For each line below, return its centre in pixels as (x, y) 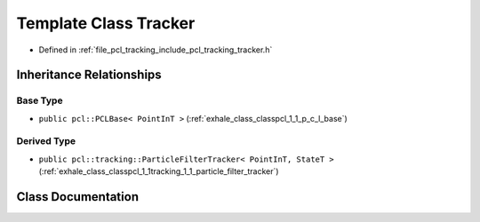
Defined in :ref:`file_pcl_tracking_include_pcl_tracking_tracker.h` (156, 50)
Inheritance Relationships (89, 75)
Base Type (40, 100)
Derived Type (46, 141)
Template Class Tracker (106, 23)
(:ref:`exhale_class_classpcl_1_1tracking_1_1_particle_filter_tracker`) (159, 171)
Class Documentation (78, 197)
